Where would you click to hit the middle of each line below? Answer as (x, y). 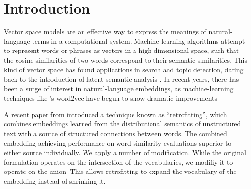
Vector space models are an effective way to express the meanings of (105, 31)
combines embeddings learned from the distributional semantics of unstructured (123, 124)
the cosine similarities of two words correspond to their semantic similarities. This (125, 60)
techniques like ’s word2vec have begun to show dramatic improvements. (111, 98)
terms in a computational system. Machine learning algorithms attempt (139, 41)
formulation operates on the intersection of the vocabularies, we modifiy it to (118, 162)
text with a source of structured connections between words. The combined (116, 133)
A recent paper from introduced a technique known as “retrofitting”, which (116, 114)
